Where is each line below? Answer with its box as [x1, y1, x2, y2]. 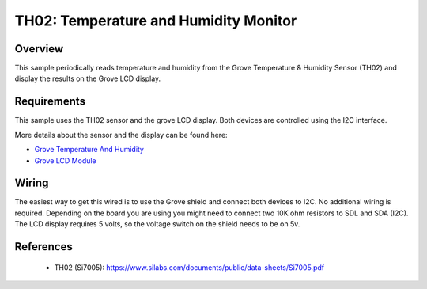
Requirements [14, 95, 86, 108]
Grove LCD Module [34, 155, 96, 165]
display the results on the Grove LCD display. [14, 74, 161, 83]
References [14, 240, 73, 253]
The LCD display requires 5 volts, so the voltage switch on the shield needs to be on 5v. [14, 219, 300, 229]
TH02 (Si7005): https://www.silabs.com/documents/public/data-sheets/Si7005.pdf [54, 262, 324, 272]
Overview [14, 42, 64, 55]
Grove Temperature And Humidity [34, 145, 144, 154]
